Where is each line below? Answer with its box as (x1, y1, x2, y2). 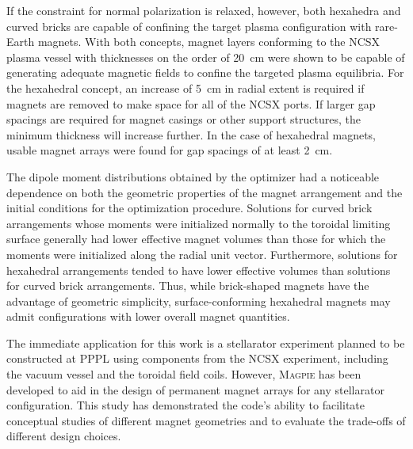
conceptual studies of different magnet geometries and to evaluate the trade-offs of (6, 412, 406, 428)
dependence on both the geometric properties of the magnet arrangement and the (6, 184, 403, 200)
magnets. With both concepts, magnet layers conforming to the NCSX (37, 33, 380, 50)
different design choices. (6, 428, 121, 444)
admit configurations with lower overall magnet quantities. (6, 308, 290, 325)
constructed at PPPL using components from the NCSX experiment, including (6, 350, 388, 367)
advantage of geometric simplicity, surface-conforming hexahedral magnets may (6, 292, 391, 309)
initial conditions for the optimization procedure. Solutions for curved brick (6, 200, 373, 216)
